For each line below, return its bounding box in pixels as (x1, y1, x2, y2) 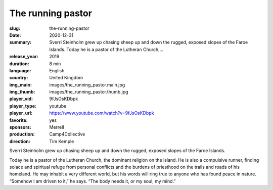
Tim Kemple (49, 138, 74, 144)
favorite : (9, 117, 28, 123)
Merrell (49, 124, 64, 130)
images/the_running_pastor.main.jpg (49, 81, 125, 88)
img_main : (9, 81, 32, 88)
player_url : (9, 110, 33, 116)
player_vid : (9, 96, 33, 102)
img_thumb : (9, 89, 35, 95)
